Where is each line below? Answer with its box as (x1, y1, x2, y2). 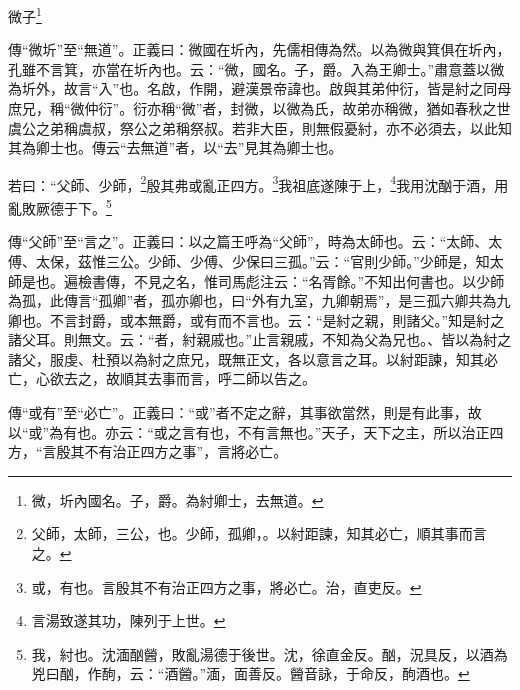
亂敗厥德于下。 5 (8, 195, 112, 218)
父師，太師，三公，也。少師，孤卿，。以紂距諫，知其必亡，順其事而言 (31, 523, 487, 544)
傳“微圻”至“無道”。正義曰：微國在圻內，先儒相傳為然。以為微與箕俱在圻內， (8, 39, 511, 60)
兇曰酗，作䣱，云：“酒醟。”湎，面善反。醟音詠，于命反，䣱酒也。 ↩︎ (31, 663, 470, 684)
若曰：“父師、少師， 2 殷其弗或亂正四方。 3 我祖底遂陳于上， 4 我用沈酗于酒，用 (8, 171, 509, 195)
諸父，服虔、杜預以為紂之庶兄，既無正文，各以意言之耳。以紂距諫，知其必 (8, 348, 498, 369)
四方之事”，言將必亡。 (140, 441, 288, 462)
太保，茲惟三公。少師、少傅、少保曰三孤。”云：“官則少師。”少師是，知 (35, 250, 490, 271)
